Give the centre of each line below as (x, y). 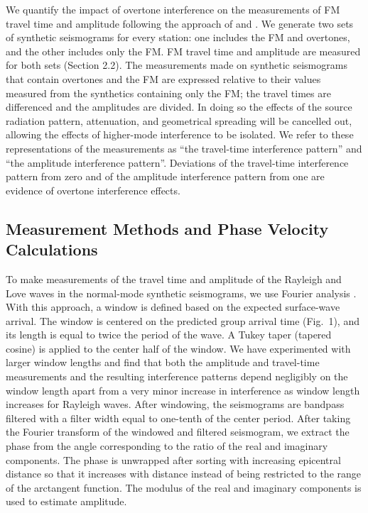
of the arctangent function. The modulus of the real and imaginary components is (184, 487)
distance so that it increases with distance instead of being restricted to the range (183, 474)
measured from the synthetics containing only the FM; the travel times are (168, 93)
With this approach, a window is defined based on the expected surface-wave (173, 307)
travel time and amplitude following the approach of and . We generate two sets (180, 23)
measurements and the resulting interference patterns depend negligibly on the (177, 376)
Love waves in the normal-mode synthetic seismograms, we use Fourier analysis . (181, 293)
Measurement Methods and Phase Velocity (167, 228)
